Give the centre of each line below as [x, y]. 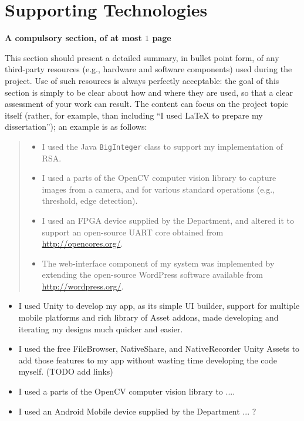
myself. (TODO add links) [66, 371]
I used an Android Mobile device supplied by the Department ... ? [137, 411]
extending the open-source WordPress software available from [152, 275]
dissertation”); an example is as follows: [76, 127]
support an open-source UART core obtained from [133, 232]
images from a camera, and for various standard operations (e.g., [158, 189]
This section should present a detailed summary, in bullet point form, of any [142, 57]
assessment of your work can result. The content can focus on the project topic [146, 104]
